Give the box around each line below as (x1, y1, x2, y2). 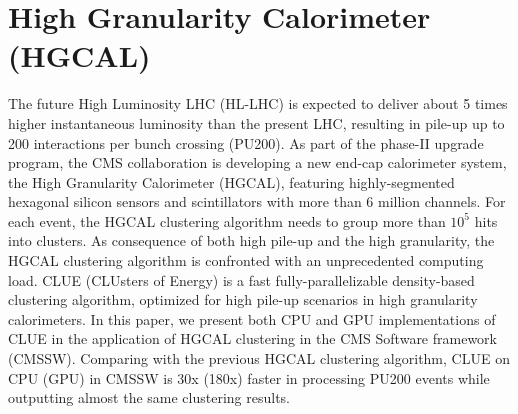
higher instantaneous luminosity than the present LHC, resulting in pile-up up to (8, 112, 505, 133)
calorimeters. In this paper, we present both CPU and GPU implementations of (8, 308, 496, 329)
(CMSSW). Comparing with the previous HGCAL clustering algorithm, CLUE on (8, 348, 510, 369)
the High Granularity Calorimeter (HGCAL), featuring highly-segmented (8, 171, 455, 192)
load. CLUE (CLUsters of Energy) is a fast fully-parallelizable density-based (8, 269, 475, 290)
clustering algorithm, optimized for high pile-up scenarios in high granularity (8, 289, 478, 310)
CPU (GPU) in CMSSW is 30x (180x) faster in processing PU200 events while (8, 367, 490, 388)
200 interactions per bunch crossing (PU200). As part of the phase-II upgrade (8, 132, 484, 153)
